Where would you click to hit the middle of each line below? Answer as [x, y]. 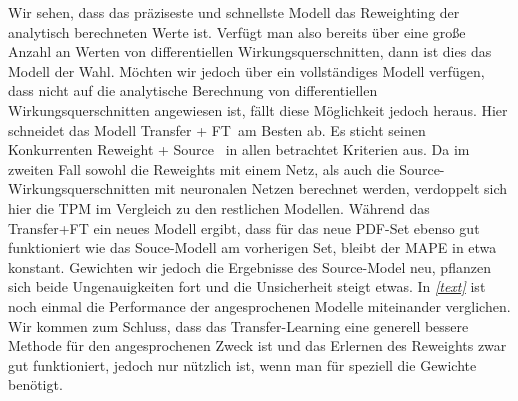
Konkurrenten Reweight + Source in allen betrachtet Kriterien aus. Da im [239, 149]
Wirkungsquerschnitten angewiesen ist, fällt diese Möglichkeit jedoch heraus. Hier [258, 109]
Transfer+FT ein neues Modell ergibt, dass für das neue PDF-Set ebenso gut [244, 227]
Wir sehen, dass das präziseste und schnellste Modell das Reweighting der [234, 12]
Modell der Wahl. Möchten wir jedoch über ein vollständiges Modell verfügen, [246, 70]
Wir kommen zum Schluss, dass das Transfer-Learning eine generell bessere [238, 325]
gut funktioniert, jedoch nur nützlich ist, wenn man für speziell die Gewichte [242, 364]
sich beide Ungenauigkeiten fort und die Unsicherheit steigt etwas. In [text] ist [247, 286]
